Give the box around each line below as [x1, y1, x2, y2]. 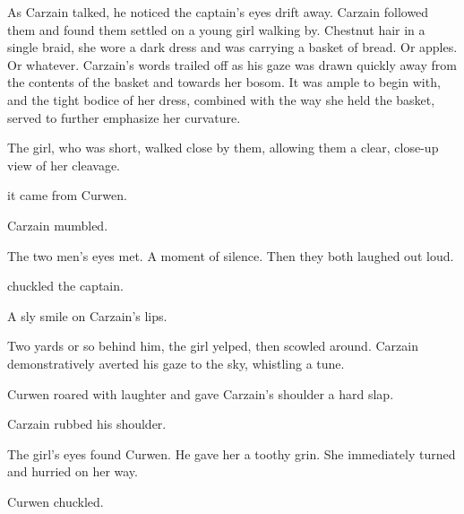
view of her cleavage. [7, 155, 121, 174]
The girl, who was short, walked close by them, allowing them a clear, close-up [7, 138, 439, 157]
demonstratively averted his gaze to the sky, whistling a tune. [7, 353, 345, 372]
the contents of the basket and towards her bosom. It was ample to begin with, [7, 73, 441, 91]
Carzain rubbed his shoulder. [7, 414, 167, 433]
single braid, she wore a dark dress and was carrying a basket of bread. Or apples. [7, 38, 458, 57]
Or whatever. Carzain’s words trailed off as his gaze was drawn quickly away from [7, 55, 457, 74]
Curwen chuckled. [7, 492, 104, 510]
